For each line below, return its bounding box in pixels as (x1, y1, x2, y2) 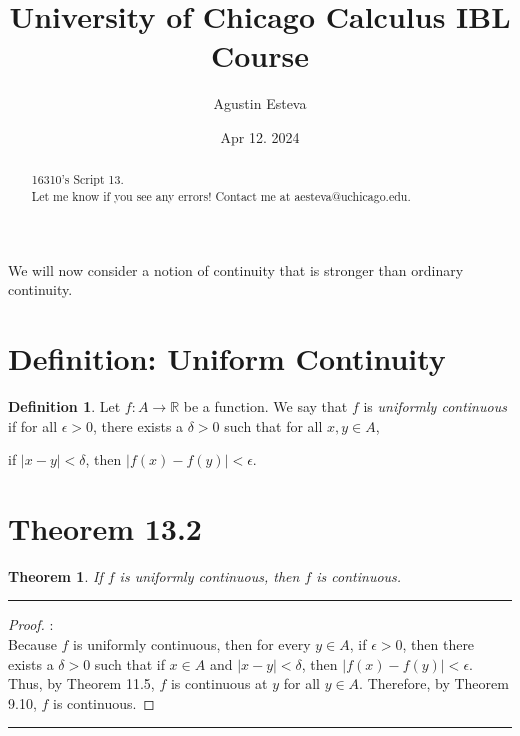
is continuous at (170, 673, 268, 694)
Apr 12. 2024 (220, 126, 300, 147)
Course (210, 35, 309, 76)
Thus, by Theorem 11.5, (8, 673, 155, 694)
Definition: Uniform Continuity (8, 337, 446, 378)
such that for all (224, 415, 323, 436)
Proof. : (8, 614, 54, 635)
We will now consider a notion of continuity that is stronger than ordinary (8, 259, 464, 280)
